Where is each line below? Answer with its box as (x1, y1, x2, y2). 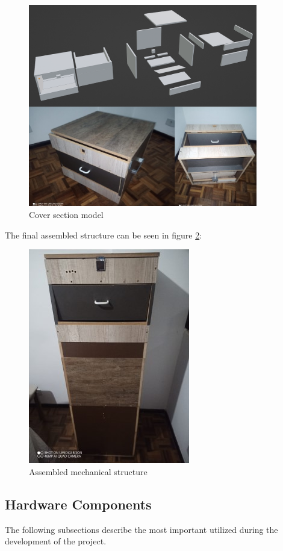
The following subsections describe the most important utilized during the (5, 523, 278, 535)
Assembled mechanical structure (29, 465, 148, 478)
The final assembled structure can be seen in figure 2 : (5, 228, 202, 241)
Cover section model (29, 208, 104, 220)
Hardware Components (5, 494, 152, 513)
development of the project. (5, 535, 107, 547)
